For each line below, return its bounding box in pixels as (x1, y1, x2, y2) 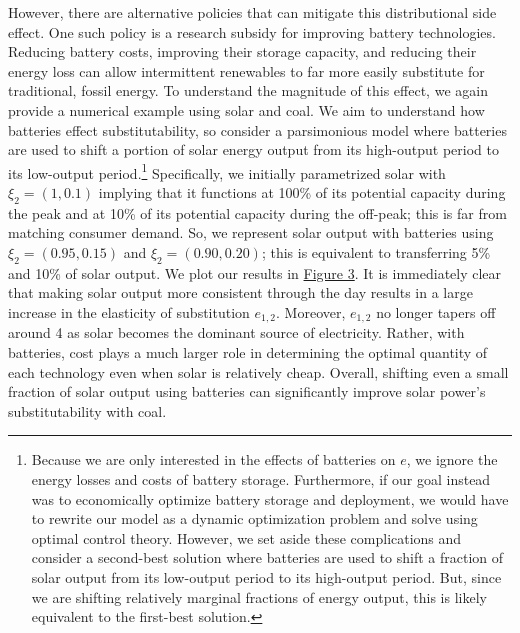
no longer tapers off (376, 301, 496, 322)
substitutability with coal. (8, 400, 167, 421)
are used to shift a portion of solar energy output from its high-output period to (8, 139, 499, 160)
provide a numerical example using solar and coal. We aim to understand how (8, 99, 485, 120)
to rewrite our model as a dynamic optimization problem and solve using (31, 508, 478, 529)
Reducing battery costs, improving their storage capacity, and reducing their (8, 41, 477, 62)
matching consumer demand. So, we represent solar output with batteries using (8, 222, 494, 243)
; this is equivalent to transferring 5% (261, 241, 491, 262)
